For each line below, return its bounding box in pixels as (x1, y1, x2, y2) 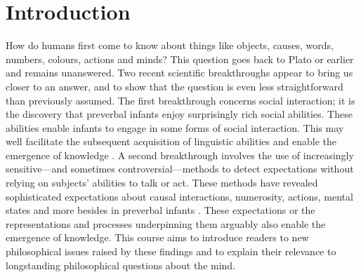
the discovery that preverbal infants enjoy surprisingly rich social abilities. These (6, 107, 353, 121)
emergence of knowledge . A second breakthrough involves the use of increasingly (6, 147, 354, 162)
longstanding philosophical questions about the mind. (6, 257, 236, 272)
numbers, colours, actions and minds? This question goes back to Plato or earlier (6, 51, 354, 66)
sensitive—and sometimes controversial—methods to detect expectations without (6, 161, 354, 176)
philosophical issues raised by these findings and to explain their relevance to (6, 244, 336, 259)
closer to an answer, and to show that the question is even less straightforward (6, 79, 343, 93)
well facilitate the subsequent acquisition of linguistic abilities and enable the (6, 134, 336, 149)
